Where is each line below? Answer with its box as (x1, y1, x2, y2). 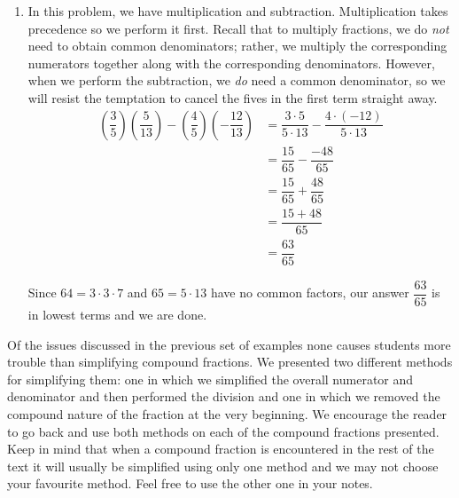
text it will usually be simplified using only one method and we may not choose (7, 456, 439, 475)
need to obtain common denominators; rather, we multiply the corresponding (27, 36, 447, 55)
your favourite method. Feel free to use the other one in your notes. (7, 474, 373, 493)
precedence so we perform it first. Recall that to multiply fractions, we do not (27, 19, 449, 37)
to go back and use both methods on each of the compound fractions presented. (7, 422, 440, 440)
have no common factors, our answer (210, 283, 409, 302)
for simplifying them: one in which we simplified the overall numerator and (7, 369, 414, 388)
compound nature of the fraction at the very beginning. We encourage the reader (7, 405, 447, 423)
